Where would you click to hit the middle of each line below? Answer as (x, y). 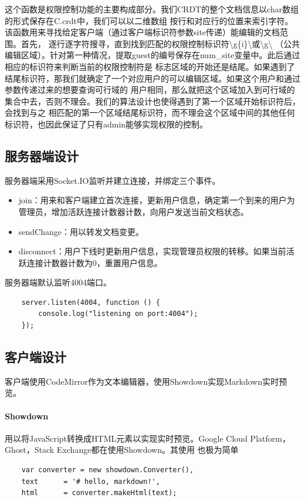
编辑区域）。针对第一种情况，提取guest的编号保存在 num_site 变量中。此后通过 (152, 55)
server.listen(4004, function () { (91, 302)
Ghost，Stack (30, 450)
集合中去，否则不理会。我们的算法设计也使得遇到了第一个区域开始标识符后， (152, 101)
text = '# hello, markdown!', (91, 481)
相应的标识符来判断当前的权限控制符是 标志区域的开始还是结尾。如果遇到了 (150, 66)
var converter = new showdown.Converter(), (108, 470)
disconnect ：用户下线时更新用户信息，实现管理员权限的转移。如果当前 (152, 251)
